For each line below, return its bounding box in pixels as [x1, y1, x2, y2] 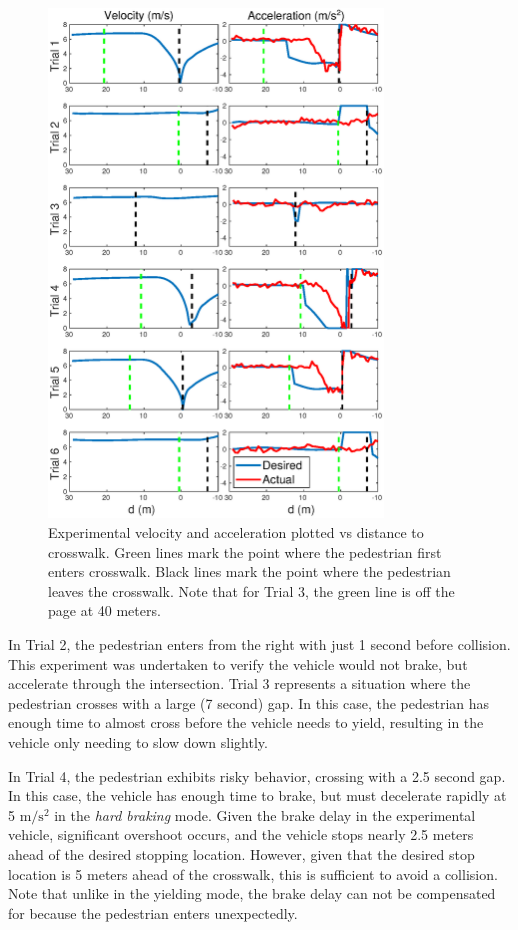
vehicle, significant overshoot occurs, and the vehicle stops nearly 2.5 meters [8, 824, 474, 845]
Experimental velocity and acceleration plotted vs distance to [48, 522, 424, 543]
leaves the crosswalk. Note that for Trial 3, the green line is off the [48, 580, 455, 601]
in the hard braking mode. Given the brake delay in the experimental [54, 804, 476, 825]
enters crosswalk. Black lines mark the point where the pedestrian [48, 561, 451, 582]
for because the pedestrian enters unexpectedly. [8, 902, 298, 923]
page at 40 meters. [48, 600, 161, 621]
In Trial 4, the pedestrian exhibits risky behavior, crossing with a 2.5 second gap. [8, 765, 506, 786]
